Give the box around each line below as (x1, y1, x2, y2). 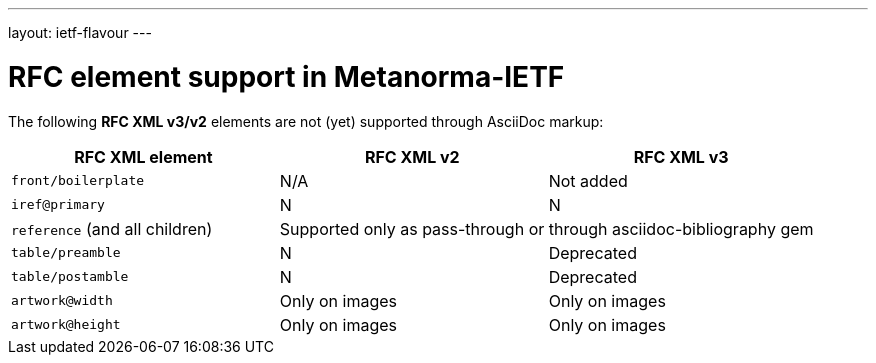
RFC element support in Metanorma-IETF (8, 59, 565, 94)
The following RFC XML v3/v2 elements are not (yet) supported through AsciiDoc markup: (8, 112, 604, 130)
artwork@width (11, 293, 113, 308)
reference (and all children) (11, 218, 213, 239)
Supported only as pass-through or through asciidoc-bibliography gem (279, 218, 814, 239)
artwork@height (11, 317, 121, 332)
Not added (548, 170, 628, 191)
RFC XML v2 (364, 146, 460, 167)
